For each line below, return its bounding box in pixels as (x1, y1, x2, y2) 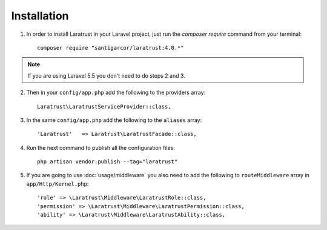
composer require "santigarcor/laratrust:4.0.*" (37, 44, 184, 51)
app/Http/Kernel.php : (26, 180, 89, 188)
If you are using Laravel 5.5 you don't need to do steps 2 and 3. (27, 72, 186, 79)
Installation (11, 9, 69, 22)
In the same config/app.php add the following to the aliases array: (26, 116, 202, 124)
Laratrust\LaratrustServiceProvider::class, (37, 103, 172, 110)
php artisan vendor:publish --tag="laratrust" (37, 158, 178, 165)
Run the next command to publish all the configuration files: (26, 144, 176, 151)
